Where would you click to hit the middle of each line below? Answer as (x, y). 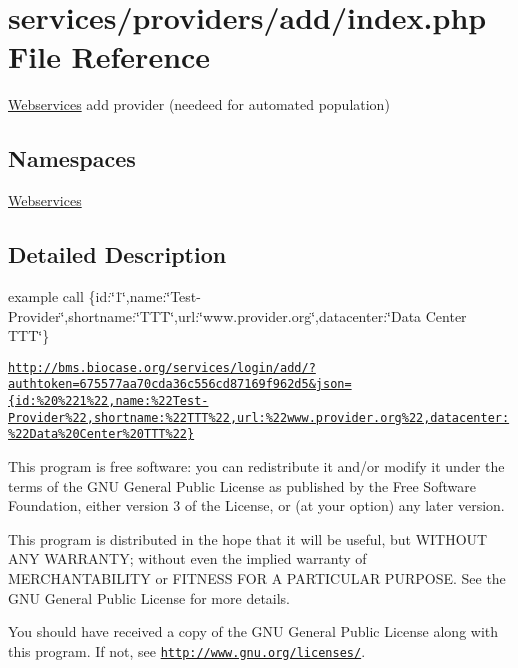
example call (46, 295)
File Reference (109, 56)
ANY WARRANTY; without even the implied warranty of (187, 558)
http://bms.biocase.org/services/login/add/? (162, 367)
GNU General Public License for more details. (149, 597)
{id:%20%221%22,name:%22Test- (108, 401)
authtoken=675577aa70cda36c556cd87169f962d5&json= (180, 384)
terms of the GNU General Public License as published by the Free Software (242, 485)
